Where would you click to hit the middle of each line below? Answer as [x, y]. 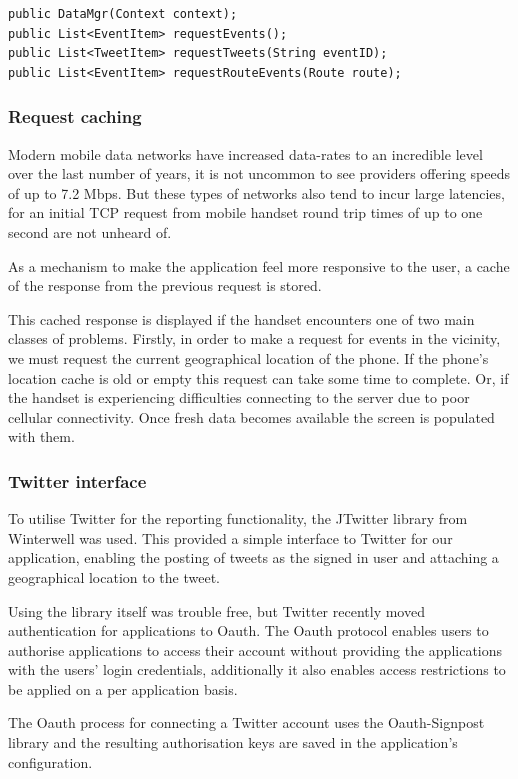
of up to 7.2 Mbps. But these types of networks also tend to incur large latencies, [256, 192]
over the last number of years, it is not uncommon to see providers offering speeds [259, 173]
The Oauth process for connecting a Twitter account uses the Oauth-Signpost [246, 722]
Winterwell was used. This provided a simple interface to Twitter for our [230, 537]
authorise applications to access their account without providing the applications [255, 649]
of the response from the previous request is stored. [165, 285]
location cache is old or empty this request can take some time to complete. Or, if [258, 377]
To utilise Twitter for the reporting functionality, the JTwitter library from [238, 518]
